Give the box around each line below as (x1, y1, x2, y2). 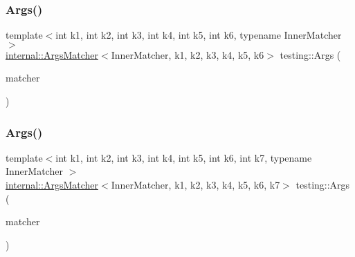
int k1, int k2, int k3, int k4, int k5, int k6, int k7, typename (55, 150, 312, 164)
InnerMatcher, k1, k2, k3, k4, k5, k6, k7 (111, 178, 280, 191)
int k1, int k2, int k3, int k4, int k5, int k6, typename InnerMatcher (55, 28, 342, 42)
